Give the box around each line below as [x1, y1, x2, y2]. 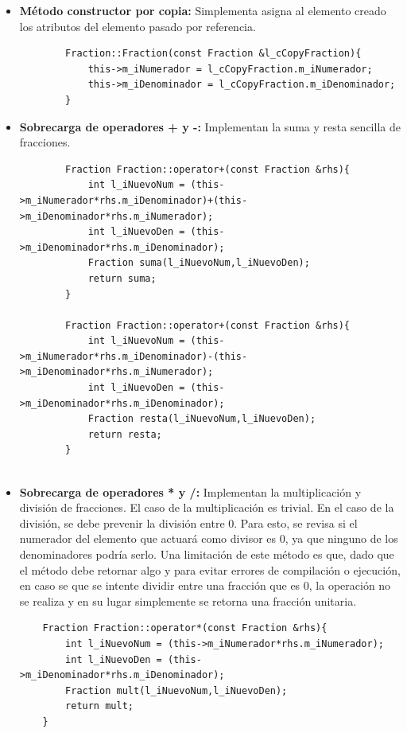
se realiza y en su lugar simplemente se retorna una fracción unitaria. [19, 592, 357, 609]
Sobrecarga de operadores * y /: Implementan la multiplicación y [19, 483, 362, 500]
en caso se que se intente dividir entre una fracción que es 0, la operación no [19, 577, 391, 594]
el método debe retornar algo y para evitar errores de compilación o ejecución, [19, 561, 401, 578]
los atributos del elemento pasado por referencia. [19, 18, 256, 34]
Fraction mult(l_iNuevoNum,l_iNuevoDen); [65, 684, 288, 696]
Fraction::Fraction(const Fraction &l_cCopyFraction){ [65, 48, 362, 60]
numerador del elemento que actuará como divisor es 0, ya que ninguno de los [19, 530, 398, 547]
